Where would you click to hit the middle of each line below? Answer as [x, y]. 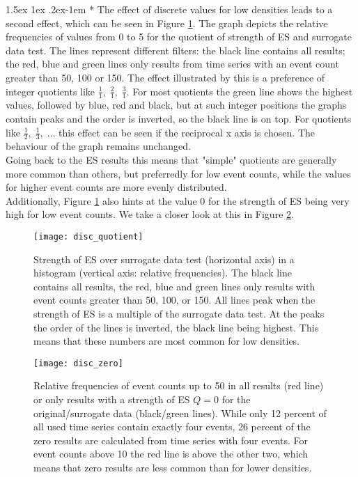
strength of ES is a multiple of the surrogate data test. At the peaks [179, 313]
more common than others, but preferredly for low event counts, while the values [178, 173]
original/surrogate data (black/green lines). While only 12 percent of [180, 413]
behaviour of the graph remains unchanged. [98, 146]
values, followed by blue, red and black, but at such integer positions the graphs [176, 105]
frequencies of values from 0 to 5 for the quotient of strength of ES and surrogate [179, 37]
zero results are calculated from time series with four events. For [171, 440]
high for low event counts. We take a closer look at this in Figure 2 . [150, 214]
